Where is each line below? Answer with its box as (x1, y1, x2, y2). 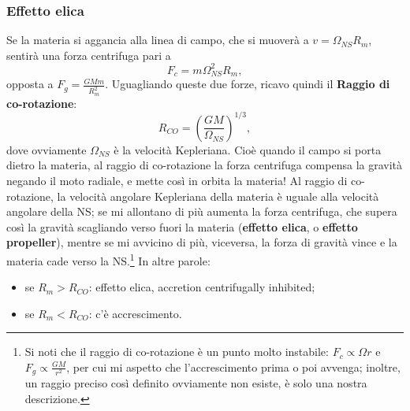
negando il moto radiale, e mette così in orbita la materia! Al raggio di (6, 172, 348, 188)
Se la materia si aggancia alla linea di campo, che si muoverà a (6, 31, 309, 48)
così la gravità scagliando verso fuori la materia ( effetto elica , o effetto (6, 218, 358, 235)
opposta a (6, 76, 54, 92)
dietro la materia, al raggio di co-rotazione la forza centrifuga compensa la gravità (6, 157, 403, 173)
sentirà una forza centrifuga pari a (6, 46, 171, 63)
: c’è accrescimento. (88, 305, 182, 321)
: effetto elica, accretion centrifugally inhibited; (88, 279, 315, 295)
